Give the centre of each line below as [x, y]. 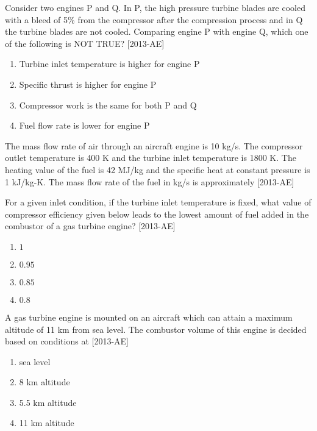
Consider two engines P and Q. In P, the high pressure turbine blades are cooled [155, 7]
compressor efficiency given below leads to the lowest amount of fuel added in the [157, 214]
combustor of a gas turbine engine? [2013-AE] [90, 226]
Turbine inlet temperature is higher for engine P [109, 64]
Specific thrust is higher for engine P [88, 84]
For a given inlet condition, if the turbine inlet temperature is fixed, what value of [158, 202]
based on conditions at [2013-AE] [67, 341]
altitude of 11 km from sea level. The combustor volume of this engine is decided [156, 329]
